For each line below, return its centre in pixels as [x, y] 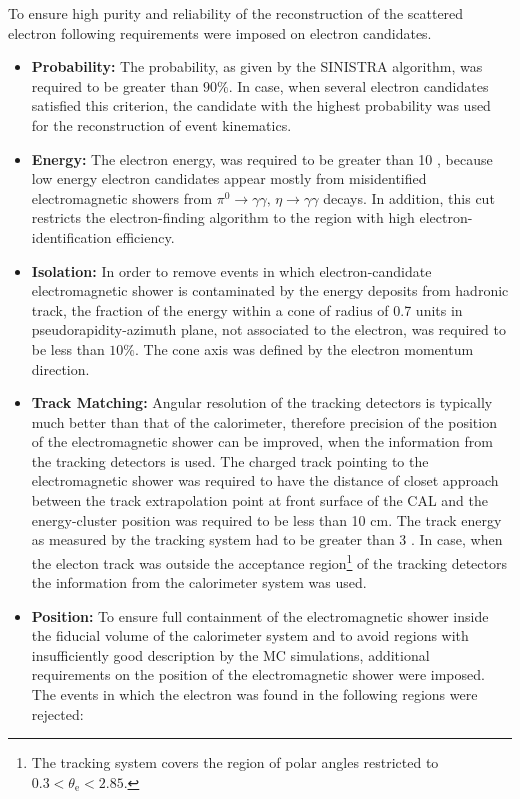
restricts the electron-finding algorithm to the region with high [223, 217]
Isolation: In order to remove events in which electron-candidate [231, 270]
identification [71, 236]
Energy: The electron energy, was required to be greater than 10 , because [262, 158]
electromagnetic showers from [122, 197]
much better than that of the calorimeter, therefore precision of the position [264, 421]
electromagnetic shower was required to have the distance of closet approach [265, 480]
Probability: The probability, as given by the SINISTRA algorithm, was [257, 66]
